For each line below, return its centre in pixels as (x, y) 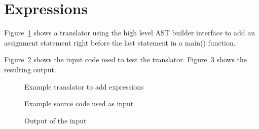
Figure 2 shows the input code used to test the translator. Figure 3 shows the (126, 59)
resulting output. (30, 69)
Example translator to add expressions (84, 86)
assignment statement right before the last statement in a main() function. (120, 42)
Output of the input (55, 120)
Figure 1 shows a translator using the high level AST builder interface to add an (130, 33)
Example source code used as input (79, 103)
